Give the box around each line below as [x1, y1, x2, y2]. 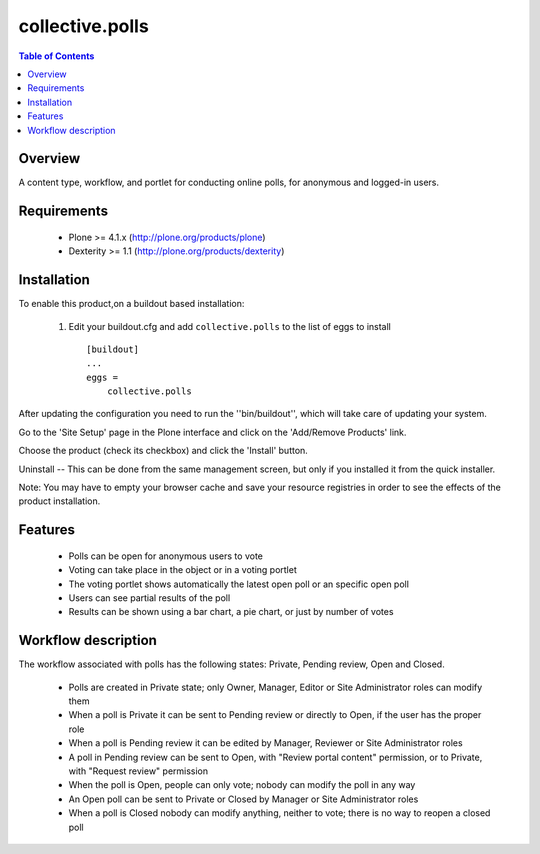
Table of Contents [18, 50, 95, 62]
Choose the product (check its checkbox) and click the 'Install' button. [18, 445, 309, 457]
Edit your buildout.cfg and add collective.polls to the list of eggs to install [68, 320, 392, 332]
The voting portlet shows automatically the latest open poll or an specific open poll [68, 578, 410, 590]
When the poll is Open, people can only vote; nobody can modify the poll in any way [68, 779, 416, 791]
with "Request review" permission [68, 765, 209, 777]
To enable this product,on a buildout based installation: [18, 298, 245, 310]
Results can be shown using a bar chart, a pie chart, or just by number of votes [68, 606, 394, 618]
